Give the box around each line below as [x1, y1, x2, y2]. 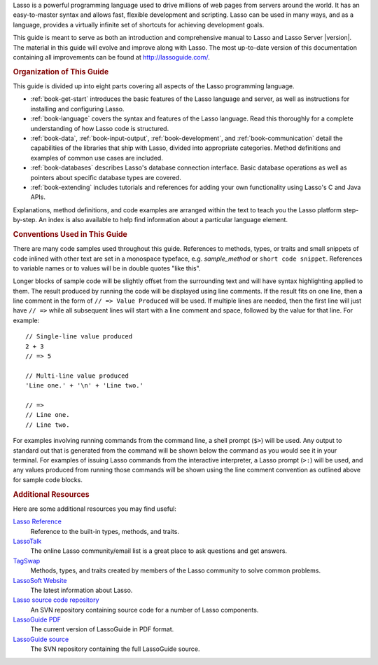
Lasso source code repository [13, 596, 99, 604]
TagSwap [13, 556, 41, 565]
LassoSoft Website [13, 576, 67, 584]
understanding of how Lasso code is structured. [30, 124, 169, 132]
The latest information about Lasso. [30, 586, 133, 594]
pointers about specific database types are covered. [30, 173, 181, 181]
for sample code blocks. [13, 475, 83, 484]
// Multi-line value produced [25, 371, 129, 380]
